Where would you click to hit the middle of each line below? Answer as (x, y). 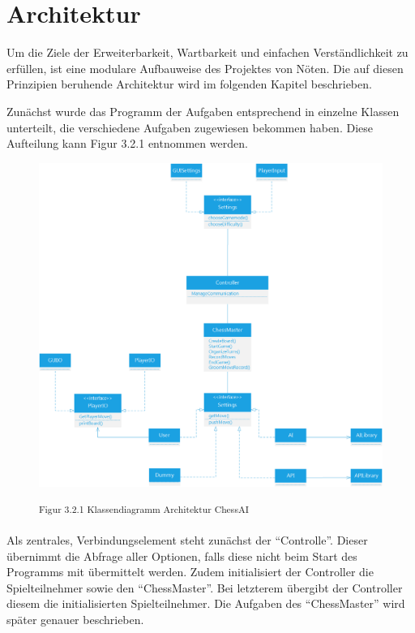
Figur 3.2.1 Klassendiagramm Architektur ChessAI (144, 508)
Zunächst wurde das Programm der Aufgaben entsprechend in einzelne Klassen (203, 111)
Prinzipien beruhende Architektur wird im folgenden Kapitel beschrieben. (189, 84)
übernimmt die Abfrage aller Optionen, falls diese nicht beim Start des (182, 555)
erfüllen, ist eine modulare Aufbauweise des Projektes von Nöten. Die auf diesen (205, 68)
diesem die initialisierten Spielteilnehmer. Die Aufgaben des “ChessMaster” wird (206, 603)
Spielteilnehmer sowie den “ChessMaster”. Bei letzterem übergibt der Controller (205, 587)
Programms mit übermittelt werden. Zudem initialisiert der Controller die (190, 572)
